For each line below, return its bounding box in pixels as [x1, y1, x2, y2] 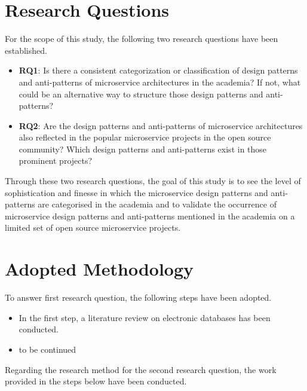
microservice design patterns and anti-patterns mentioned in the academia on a [5, 209, 295, 222]
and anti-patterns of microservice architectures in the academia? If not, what [19, 75, 301, 88]
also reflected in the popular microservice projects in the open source [19, 131, 271, 143]
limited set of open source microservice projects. [5, 221, 181, 234]
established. [5, 44, 47, 56]
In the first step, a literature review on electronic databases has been [19, 311, 271, 323]
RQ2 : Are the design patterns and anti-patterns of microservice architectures [19, 119, 303, 132]
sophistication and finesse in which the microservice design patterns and [5, 186, 268, 198]
